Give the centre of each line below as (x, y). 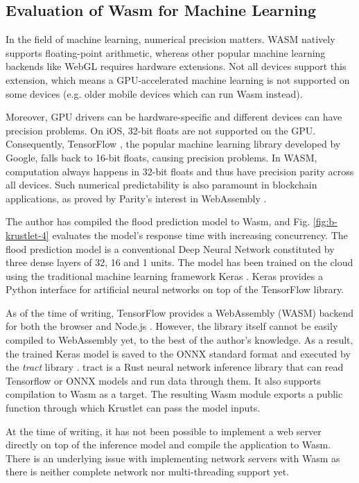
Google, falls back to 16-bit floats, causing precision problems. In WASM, (161, 157)
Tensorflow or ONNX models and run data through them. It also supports (163, 380)
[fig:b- (325, 221)
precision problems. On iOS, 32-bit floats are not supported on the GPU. (161, 130)
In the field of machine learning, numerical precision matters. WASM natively (170, 39)
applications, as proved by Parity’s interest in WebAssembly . (136, 198)
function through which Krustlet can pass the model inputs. (133, 408)
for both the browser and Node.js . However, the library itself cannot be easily (172, 326)
